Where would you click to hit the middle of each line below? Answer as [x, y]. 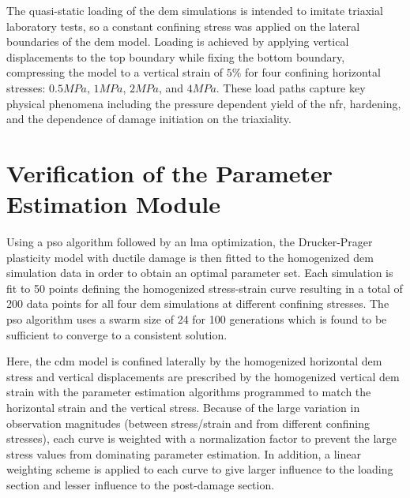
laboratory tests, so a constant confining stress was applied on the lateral [183, 26]
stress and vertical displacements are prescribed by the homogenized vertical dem [203, 376]
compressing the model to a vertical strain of [115, 72]
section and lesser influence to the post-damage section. [141, 484]
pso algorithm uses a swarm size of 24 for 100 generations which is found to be [197, 319]
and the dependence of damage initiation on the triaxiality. [149, 119]
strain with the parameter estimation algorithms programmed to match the [189, 392]
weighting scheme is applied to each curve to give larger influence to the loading [200, 469]
